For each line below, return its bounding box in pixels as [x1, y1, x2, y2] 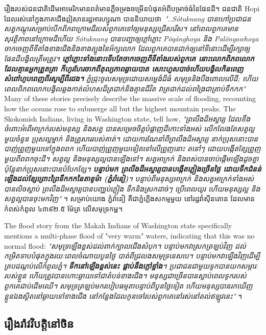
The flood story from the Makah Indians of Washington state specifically [4, 220, 232, 231]
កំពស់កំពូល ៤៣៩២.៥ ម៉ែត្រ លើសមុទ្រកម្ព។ [4, 203, 123, 213]
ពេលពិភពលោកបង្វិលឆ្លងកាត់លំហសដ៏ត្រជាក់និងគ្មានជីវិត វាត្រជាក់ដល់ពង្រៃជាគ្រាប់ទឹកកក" [4, 83, 246, 93]
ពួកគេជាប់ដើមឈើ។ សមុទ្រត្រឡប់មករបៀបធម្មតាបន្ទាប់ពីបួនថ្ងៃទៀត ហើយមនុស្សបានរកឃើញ [4, 280, 253, 291]
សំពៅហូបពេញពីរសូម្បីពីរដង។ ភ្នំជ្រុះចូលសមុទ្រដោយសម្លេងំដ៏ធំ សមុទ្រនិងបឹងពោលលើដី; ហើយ [4, 73, 258, 84]
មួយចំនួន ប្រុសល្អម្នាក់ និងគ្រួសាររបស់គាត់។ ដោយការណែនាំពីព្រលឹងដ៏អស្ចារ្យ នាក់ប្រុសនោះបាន [4, 133, 258, 143]
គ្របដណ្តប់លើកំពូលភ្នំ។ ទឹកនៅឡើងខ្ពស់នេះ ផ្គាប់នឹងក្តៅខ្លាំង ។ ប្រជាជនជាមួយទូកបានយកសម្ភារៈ [4, 260, 258, 271]
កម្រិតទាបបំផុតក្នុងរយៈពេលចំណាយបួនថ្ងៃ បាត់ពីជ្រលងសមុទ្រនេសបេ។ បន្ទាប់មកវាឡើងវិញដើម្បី [4, 250, 260, 261]
